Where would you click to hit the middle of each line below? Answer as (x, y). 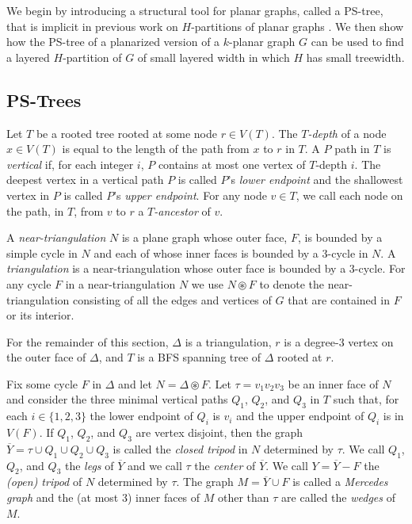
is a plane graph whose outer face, (204, 237)
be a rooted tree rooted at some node (126, 133)
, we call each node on (349, 195)
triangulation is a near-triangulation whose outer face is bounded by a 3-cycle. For (206, 268)
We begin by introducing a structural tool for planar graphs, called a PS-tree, (195, 10)
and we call (155, 465)
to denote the (292, 283)
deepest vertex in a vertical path (85, 180)
